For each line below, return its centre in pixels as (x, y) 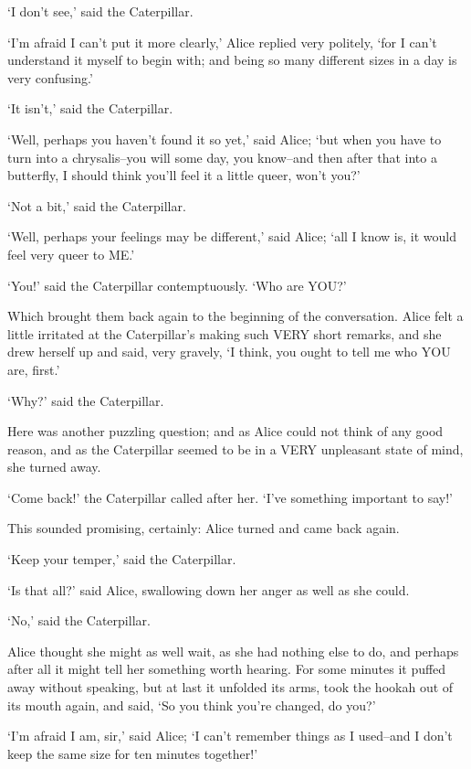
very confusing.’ (50, 77)
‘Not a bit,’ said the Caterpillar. (97, 205)
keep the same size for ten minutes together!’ (133, 753)
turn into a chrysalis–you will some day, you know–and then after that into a (222, 157)
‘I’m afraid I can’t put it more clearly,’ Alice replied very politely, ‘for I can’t (222, 42)
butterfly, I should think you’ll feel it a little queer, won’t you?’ (184, 175)
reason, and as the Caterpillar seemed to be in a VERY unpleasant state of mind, (235, 449)
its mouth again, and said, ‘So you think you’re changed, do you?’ (192, 705)
